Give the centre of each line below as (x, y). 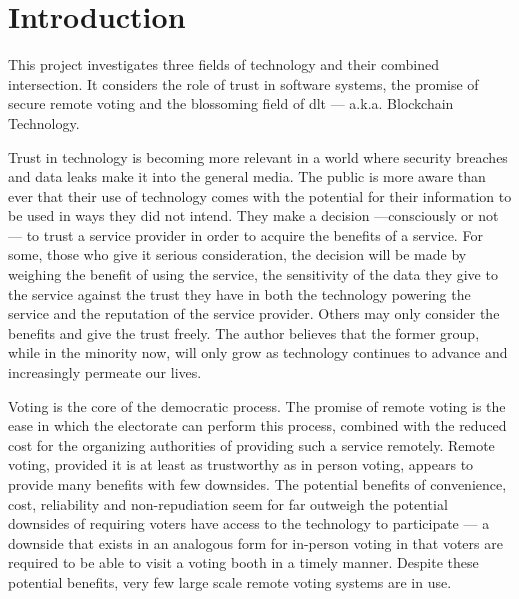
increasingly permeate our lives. (105, 372)
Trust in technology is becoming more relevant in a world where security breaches (258, 156)
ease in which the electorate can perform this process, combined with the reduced (257, 425)
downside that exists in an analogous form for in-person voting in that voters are (255, 542)
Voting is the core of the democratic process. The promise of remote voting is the (257, 405)
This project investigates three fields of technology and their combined (223, 64)
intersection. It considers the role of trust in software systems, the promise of (243, 83)
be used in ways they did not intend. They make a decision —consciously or (241, 215)
